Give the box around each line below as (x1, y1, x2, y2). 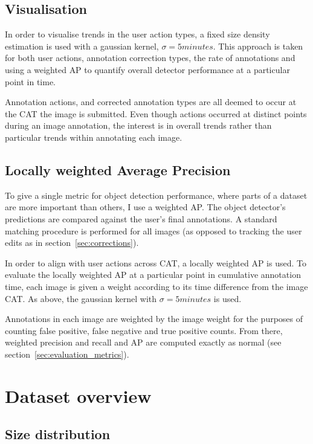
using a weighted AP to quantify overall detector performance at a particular (5, 63, 290, 76)
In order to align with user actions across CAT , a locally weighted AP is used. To (5, 256, 306, 269)
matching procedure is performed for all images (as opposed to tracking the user (5, 224, 302, 237)
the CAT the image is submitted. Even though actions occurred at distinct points (5, 107, 307, 120)
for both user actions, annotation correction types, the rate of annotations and (5, 51, 295, 64)
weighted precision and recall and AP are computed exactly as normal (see (5, 336, 282, 349)
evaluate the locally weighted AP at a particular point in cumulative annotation (5, 268, 301, 281)
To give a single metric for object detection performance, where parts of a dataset (5, 188, 308, 201)
